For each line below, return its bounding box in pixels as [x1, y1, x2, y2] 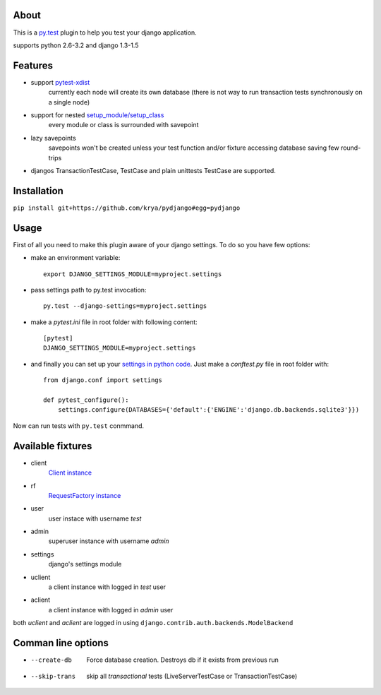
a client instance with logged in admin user [48, 605, 174, 614]
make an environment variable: [30, 254, 121, 262]
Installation [13, 184, 64, 197]
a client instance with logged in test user [48, 583, 166, 591]
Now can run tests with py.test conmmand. [13, 421, 145, 430]
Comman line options [13, 637, 109, 649]
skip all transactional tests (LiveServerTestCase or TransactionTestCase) [86, 672, 298, 680]
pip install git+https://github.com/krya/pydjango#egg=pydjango [13, 203, 241, 212]
